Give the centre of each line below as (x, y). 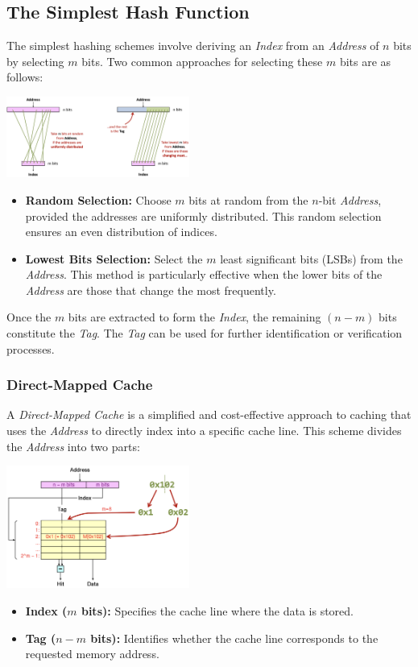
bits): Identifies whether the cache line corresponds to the (234, 638)
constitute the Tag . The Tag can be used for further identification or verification (205, 333)
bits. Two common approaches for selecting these (202, 61)
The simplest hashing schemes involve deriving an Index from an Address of (193, 46)
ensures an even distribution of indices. (121, 232)
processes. (31, 348)
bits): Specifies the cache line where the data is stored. (217, 611)
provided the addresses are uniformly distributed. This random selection (203, 215)
